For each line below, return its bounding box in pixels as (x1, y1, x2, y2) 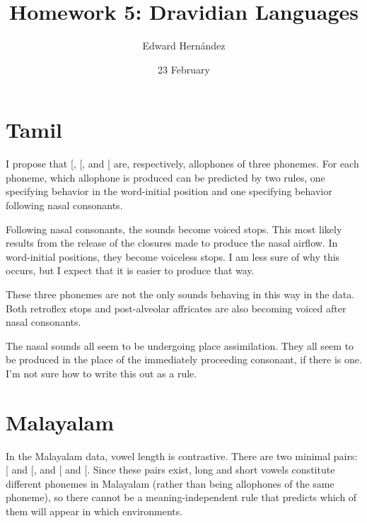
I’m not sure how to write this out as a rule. (6, 365, 197, 380)
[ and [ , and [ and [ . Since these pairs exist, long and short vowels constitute (6, 462, 335, 477)
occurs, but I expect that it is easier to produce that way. (6, 263, 255, 278)
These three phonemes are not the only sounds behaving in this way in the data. (6, 287, 355, 301)
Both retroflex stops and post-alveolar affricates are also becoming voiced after (6, 300, 346, 315)
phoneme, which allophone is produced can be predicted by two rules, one (6, 170, 325, 184)
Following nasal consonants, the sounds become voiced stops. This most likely (6, 221, 342, 236)
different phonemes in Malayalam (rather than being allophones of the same (6, 476, 334, 490)
